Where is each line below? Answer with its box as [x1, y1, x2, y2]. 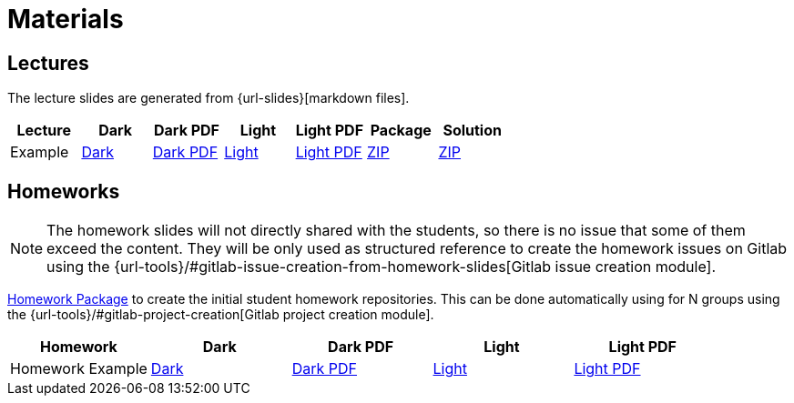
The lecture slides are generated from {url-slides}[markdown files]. [7, 90, 410, 106]
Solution [443, 121, 502, 140]
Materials [7, 4, 124, 35]
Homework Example [10, 359, 148, 378]
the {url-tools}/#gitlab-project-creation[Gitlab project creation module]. [7, 307, 434, 323]
